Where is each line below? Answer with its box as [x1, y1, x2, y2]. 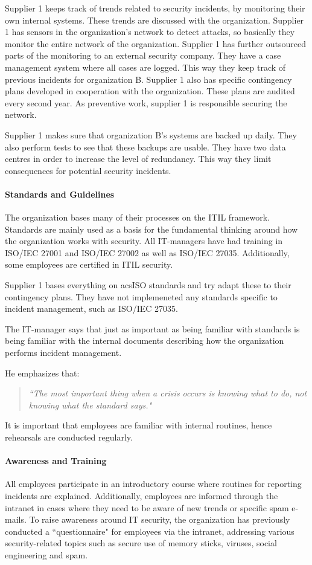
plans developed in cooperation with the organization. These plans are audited [5, 85, 295, 97]
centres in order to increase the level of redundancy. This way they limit [5, 152, 272, 165]
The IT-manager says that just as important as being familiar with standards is [5, 322, 300, 335]
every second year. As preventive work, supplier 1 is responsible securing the [5, 96, 287, 109]
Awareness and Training [5, 454, 107, 467]
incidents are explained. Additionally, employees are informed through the [5, 489, 278, 502]
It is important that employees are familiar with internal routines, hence [5, 419, 272, 431]
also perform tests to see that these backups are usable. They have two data [5, 140, 286, 153]
